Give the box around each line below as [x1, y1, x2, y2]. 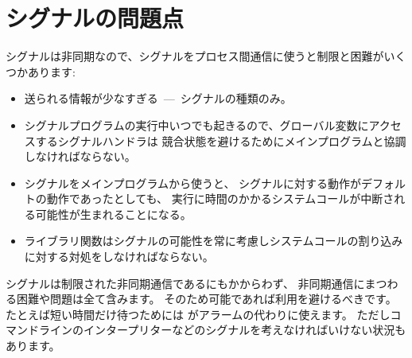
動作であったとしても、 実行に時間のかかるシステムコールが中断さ [46, 190, 395, 207]
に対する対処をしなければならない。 [24, 248, 214, 265]
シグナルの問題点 [6, 2, 185, 34]
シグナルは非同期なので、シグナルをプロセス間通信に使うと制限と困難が [6, 48, 384, 64]
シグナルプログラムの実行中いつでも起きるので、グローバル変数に [24, 116, 369, 133]
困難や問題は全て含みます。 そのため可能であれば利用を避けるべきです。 [16, 290, 397, 307]
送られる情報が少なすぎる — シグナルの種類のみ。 [24, 90, 292, 107]
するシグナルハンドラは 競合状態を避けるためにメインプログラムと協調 [35, 132, 406, 149]
